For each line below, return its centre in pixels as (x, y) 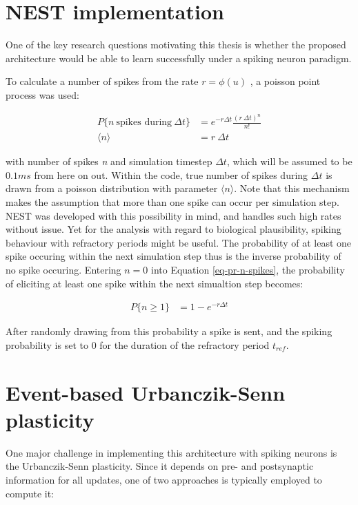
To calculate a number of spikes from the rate (102, 81)
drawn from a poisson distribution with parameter (112, 188)
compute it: (30, 493)
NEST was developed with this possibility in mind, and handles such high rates (173, 215)
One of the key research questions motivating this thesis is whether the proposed (176, 45)
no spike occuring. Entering (63, 270)
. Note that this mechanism (292, 188)
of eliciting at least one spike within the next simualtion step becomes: (155, 283)
